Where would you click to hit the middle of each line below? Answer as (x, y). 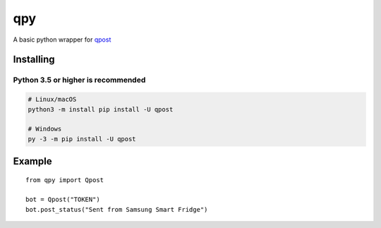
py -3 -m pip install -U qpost (82, 139)
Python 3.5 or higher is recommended (79, 80)
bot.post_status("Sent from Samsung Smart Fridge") (117, 209)
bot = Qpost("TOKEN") (63, 200)
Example (32, 161)
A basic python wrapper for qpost (62, 40)
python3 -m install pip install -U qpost (101, 109)
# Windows (45, 129)
